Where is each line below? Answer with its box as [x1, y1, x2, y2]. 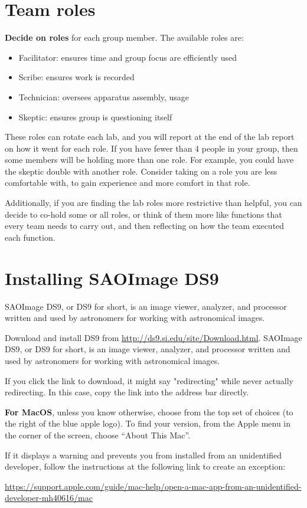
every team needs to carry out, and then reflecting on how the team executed [5, 219, 285, 232]
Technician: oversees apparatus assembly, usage [18, 90, 190, 103]
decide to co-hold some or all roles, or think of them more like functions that [5, 208, 282, 220]
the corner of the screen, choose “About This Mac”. [5, 428, 191, 441]
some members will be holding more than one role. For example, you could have [5, 153, 294, 166]
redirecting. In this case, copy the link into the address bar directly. [5, 386, 249, 398]
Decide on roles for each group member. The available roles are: [5, 31, 244, 44]
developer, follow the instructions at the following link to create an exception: [5, 460, 286, 473]
